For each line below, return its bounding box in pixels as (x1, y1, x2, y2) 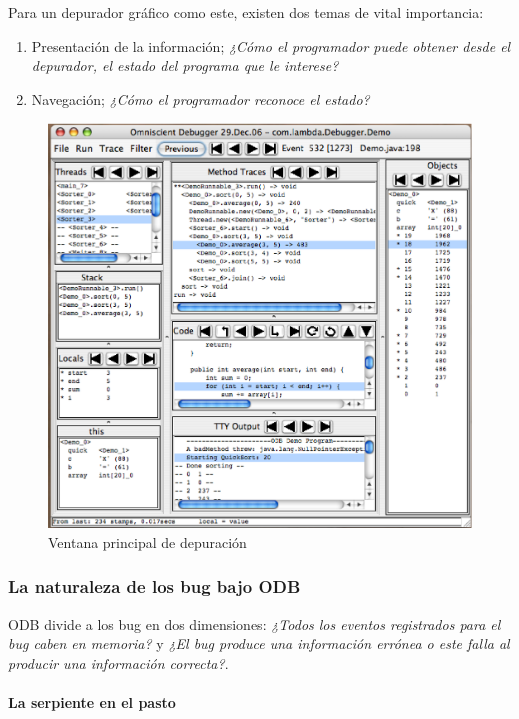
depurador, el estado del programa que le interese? (31, 55, 339, 76)
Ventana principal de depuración (48, 531, 247, 552)
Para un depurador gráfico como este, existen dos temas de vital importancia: (8, 2, 484, 22)
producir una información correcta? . (8, 652, 229, 673)
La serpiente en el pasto (8, 692, 176, 713)
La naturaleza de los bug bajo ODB (8, 574, 301, 599)
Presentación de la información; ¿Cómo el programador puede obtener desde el (31, 35, 511, 56)
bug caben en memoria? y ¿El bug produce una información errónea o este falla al (8, 633, 510, 654)
